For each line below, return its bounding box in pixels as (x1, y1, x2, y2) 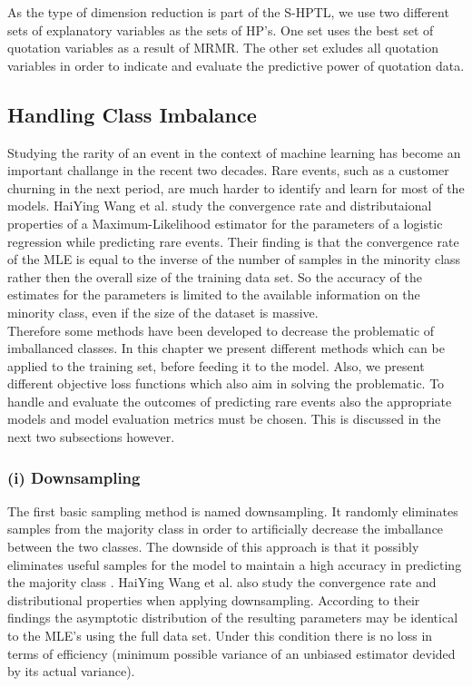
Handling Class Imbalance (7, 100, 257, 128)
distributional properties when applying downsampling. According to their (7, 590, 420, 609)
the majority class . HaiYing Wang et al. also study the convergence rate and (7, 573, 437, 592)
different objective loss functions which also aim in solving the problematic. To (7, 374, 445, 393)
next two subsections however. (7, 427, 175, 447)
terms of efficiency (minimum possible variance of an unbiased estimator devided (7, 643, 456, 662)
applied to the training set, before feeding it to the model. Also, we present (7, 356, 425, 375)
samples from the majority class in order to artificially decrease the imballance (7, 519, 444, 538)
